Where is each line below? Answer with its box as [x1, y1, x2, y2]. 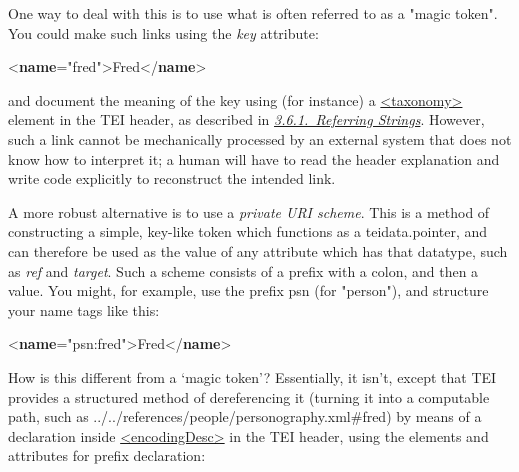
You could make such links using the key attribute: [8, 22, 319, 43]
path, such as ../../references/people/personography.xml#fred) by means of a [8, 406, 482, 427]
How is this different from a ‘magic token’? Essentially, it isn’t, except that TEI [8, 366, 497, 387]
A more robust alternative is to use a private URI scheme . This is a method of [8, 201, 490, 222]
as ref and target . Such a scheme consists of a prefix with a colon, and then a [8, 260, 479, 281]
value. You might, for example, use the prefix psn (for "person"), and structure [8, 280, 489, 301]
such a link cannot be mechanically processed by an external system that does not [8, 128, 512, 149]
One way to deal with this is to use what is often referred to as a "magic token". [8, 3, 498, 23]
